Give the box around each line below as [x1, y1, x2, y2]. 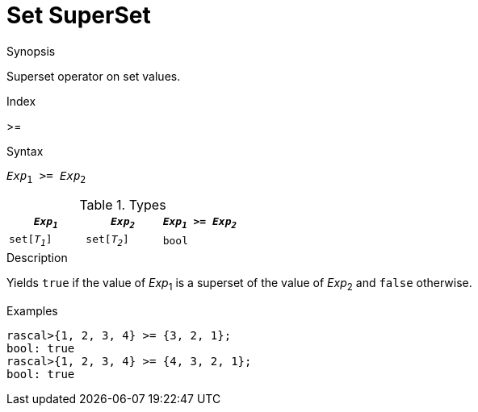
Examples [6, 303, 58, 318]
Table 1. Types [79, 196, 166, 213]
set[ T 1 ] [9, 233, 52, 248]
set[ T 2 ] [86, 233, 129, 248]
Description [6, 250, 68, 264]
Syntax [6, 144, 44, 158]
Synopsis [6, 44, 56, 58]
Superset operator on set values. [6, 69, 181, 83]
